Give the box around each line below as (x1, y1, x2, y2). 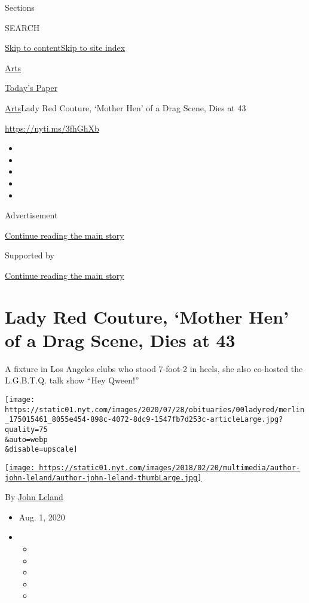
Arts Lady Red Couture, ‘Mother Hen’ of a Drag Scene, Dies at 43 (5, 101, 246, 114)
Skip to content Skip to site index (5, 41, 126, 54)
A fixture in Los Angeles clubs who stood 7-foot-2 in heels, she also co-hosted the (5, 362, 303, 374)
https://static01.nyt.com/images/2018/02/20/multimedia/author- (39, 463, 300, 472)
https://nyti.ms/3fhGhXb (5, 121, 99, 134)
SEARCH (5, 21, 40, 33)
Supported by (5, 249, 54, 261)
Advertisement (5, 209, 58, 221)
